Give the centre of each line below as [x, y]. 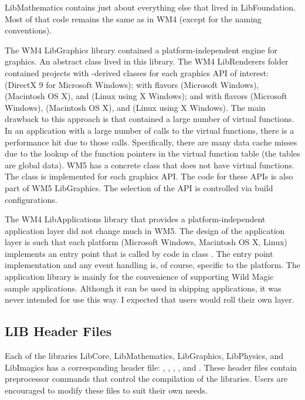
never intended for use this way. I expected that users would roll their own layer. [150, 299]
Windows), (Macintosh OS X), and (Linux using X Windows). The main [135, 107]
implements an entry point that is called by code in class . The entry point [139, 253]
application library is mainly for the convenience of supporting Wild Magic [139, 277]
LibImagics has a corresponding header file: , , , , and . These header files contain [151, 367]
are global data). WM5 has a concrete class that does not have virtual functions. [150, 165]
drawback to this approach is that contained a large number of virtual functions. [150, 119]
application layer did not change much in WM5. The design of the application [145, 230]
